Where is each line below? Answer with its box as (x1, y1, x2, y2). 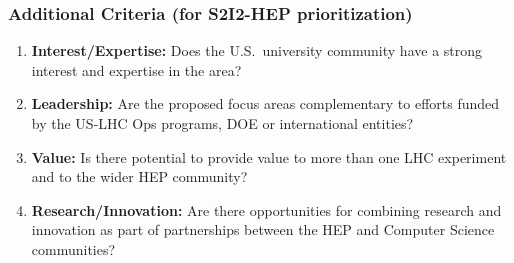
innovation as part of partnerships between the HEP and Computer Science (31, 219, 495, 240)
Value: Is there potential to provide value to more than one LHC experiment (31, 146, 507, 167)
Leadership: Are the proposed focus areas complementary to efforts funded (31, 93, 500, 114)
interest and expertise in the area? (31, 59, 242, 80)
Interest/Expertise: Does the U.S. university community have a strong (31, 40, 483, 61)
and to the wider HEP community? (31, 166, 248, 187)
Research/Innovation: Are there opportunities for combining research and (31, 199, 502, 220)
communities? (31, 238, 116, 259)
